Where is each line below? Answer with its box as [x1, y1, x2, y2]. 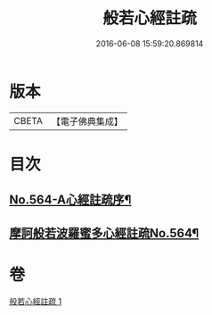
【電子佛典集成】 [51, 115, 123, 128]
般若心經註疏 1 [9, 295, 62, 306]
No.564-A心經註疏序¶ [9, 193, 132, 208]
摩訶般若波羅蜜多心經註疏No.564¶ [9, 225, 200, 241]
